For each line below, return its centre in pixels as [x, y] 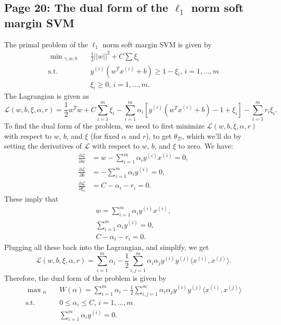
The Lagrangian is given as [47, 96]
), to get [159, 136]
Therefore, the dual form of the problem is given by [85, 277]
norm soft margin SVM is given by [157, 44]
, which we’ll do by [212, 136]
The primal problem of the [46, 44]
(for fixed [105, 136]
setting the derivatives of [43, 146]
